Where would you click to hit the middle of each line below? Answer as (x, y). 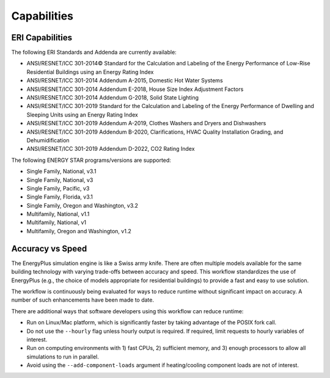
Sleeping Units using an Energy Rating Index (82, 114)
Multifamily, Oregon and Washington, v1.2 (79, 231)
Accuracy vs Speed (49, 248)
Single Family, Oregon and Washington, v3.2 (82, 205)
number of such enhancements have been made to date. (83, 300)
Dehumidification (48, 140)
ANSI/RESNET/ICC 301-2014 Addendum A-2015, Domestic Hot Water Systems (125, 81)
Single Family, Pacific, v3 (58, 188)
